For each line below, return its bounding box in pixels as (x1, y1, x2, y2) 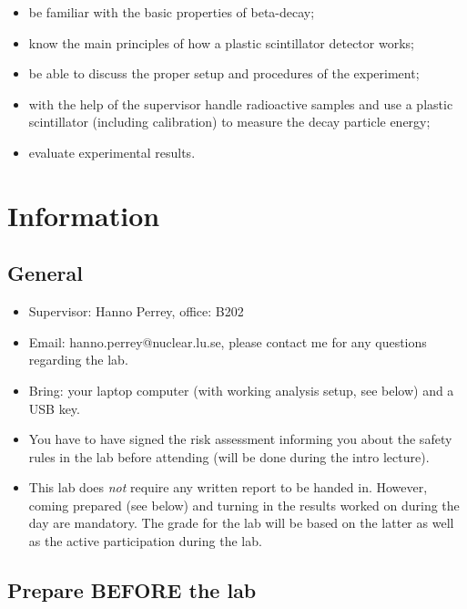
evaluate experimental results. (28, 142, 196, 161)
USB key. (28, 398, 80, 418)
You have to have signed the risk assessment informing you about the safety (28, 429, 452, 449)
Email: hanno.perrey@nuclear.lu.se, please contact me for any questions (28, 332, 427, 351)
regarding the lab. (28, 350, 128, 369)
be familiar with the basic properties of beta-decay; (28, 3, 315, 21)
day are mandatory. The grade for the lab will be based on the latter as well (28, 513, 454, 532)
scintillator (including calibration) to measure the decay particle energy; (28, 112, 431, 131)
